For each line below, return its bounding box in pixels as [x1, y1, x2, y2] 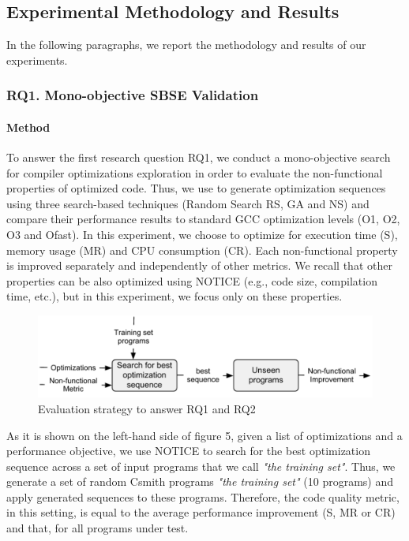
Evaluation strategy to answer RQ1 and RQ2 [38, 400, 256, 416]
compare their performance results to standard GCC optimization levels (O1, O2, [6, 211, 400, 227]
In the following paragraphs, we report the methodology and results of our [6, 36, 366, 53]
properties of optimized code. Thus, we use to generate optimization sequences [6, 180, 386, 196]
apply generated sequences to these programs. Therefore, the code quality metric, [6, 488, 400, 505]
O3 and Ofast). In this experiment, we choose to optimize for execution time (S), [6, 226, 398, 242]
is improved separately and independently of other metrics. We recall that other [6, 257, 392, 274]
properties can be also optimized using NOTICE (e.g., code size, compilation [6, 272, 377, 289]
